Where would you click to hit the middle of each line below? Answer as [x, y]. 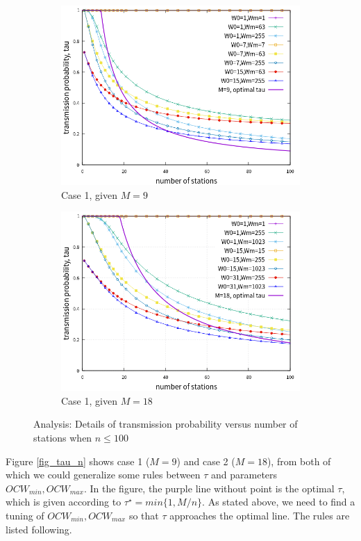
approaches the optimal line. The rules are [260, 515]
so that [144, 515]
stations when [63, 437]
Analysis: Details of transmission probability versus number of [166, 424]
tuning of [25, 515]
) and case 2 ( [206, 461]
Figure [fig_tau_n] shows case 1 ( [78, 461]
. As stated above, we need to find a [279, 502]
